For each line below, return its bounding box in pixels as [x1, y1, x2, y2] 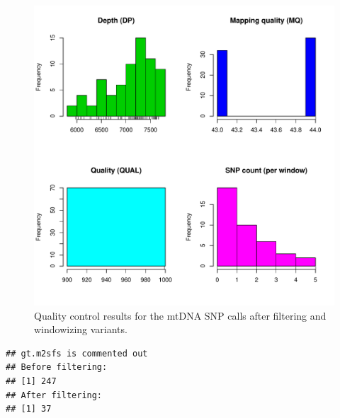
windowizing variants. [34, 322, 127, 337]
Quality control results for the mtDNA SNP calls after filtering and [34, 308, 327, 323]
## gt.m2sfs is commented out [6, 348, 148, 359]
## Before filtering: [6, 362, 108, 373]
